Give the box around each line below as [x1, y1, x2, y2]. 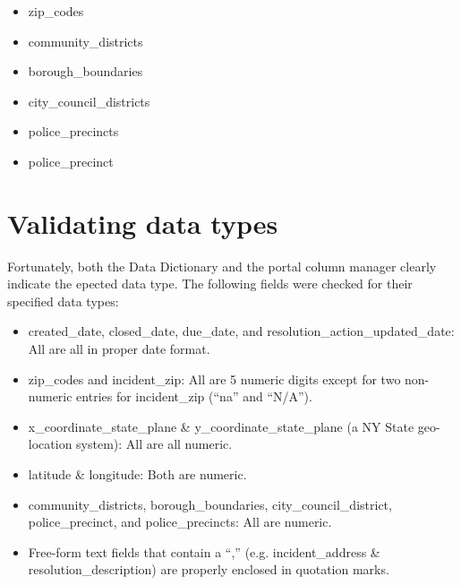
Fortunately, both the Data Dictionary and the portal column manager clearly [7, 256, 437, 275]
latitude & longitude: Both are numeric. [28, 465, 247, 484]
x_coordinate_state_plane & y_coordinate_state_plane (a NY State [28, 417, 414, 435]
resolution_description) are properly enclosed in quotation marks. [28, 560, 389, 579]
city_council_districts [28, 91, 150, 110]
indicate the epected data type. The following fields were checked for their [7, 274, 413, 293]
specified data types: [7, 291, 119, 310]
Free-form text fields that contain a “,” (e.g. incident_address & [28, 542, 380, 561]
